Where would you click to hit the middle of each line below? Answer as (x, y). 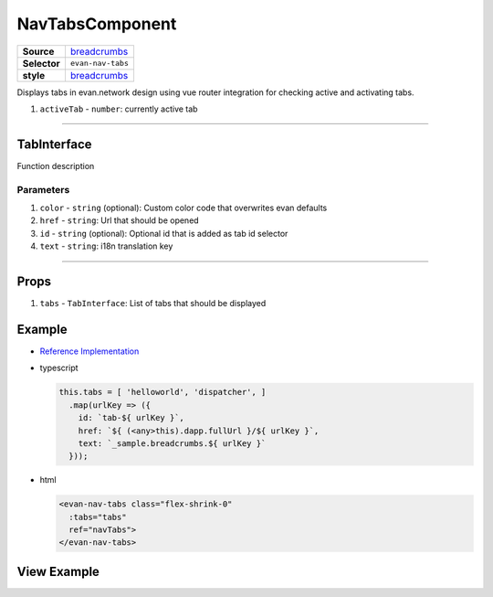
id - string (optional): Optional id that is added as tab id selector (164, 233)
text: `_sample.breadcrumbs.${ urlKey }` (172, 443)
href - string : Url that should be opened (120, 220)
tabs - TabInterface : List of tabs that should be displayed (153, 304)
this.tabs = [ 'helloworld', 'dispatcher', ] (163, 392)
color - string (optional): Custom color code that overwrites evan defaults (184, 208)
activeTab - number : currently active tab (119, 109)
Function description (56, 165)
